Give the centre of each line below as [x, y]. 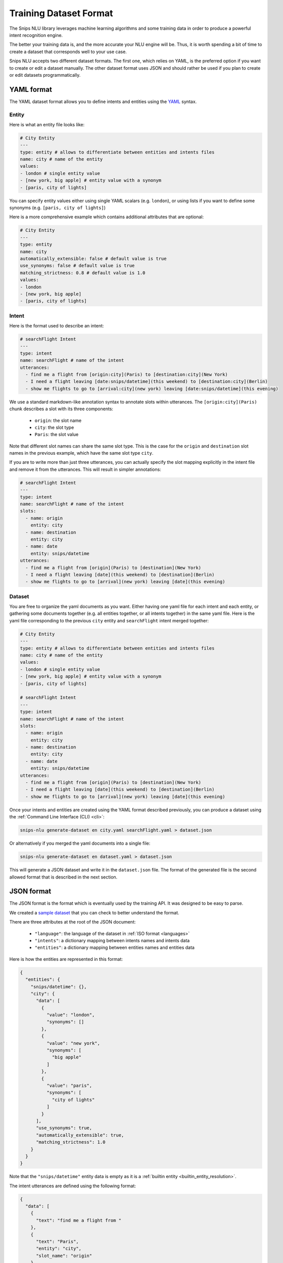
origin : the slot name [58, 420]
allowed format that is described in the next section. [63, 877]
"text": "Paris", [58, 1242]
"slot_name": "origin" [64, 1256]
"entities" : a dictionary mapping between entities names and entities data [114, 948]
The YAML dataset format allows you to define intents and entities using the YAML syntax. [103, 102]
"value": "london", [70, 1015]
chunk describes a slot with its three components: [61, 409]
